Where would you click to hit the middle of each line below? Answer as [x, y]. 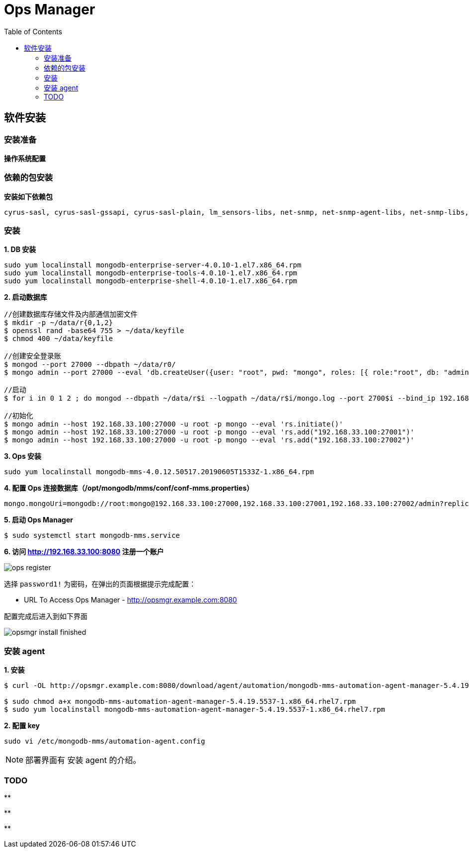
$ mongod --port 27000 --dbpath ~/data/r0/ [90, 365]
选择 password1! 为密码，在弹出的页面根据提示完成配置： [100, 584]
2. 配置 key [22, 726]
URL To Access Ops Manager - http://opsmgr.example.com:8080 [130, 600]
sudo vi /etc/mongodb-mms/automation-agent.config [105, 741]
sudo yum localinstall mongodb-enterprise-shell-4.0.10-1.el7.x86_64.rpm [151, 281]
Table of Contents [33, 31]
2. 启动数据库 [26, 297]
